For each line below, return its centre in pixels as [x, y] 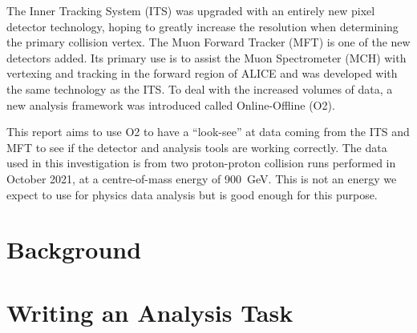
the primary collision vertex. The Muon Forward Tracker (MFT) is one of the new [208, 42]
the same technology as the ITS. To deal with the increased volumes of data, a [200, 88]
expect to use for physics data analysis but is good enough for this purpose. [192, 194]
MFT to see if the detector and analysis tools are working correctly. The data [197, 147]
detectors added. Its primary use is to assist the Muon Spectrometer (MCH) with [206, 57]
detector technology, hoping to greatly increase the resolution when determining [202, 26]
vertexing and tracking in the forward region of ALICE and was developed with [202, 73]
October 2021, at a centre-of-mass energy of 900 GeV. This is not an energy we [202, 178]
